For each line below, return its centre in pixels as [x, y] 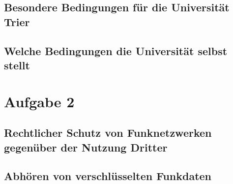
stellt [17, 65]
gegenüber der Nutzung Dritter [86, 147]
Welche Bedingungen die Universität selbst [116, 50]
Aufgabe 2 [39, 101]
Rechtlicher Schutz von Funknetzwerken [108, 133]
